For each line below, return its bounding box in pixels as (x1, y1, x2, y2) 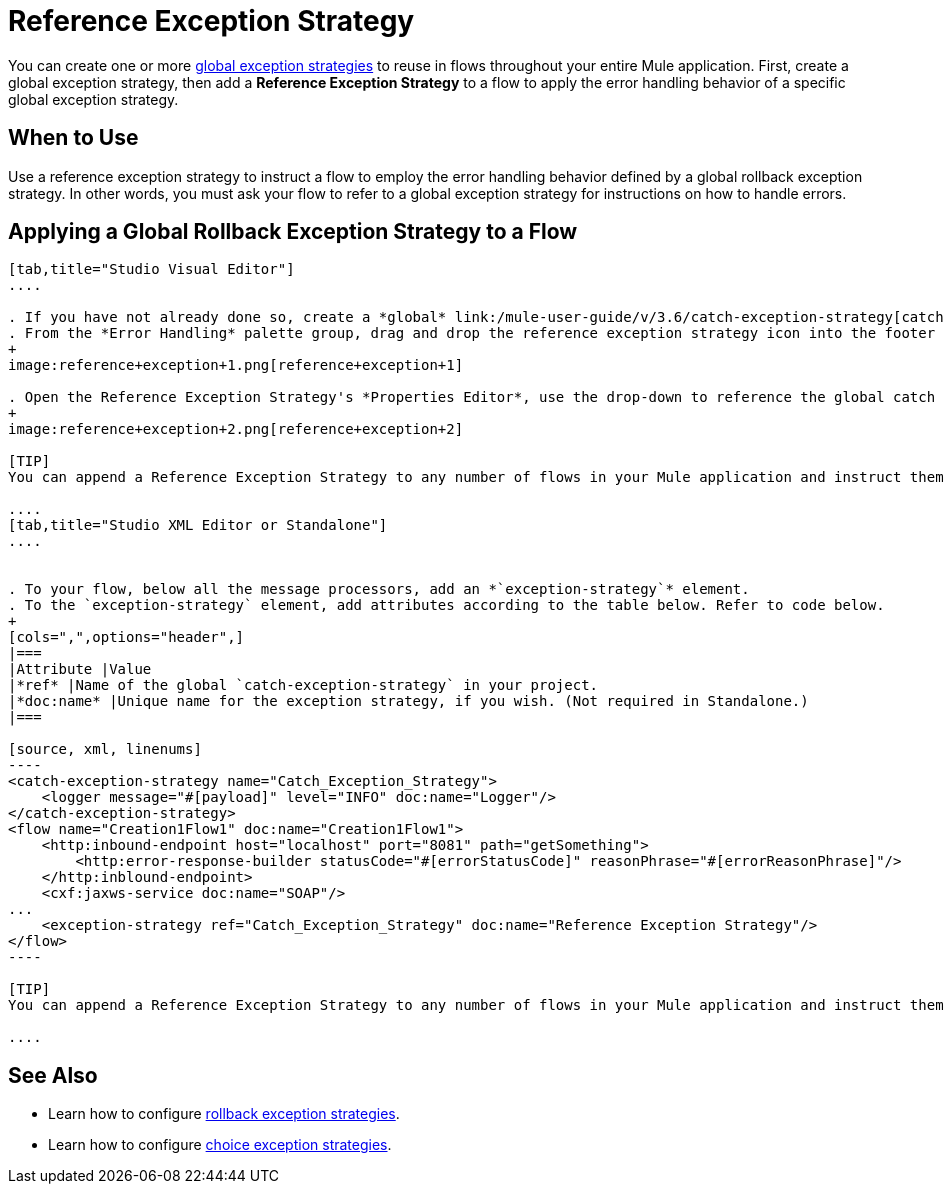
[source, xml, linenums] (8, 741, 202, 758)
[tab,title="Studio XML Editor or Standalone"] (8, 517, 388, 534)
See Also (8, 1062, 98, 1088)
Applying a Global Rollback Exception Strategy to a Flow (8, 219, 578, 245)
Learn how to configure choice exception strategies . (48, 1136, 392, 1154)
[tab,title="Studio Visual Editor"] (8, 261, 295, 278)
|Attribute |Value (8, 661, 152, 678)
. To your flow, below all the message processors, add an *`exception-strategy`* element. (8, 581, 750, 598)
